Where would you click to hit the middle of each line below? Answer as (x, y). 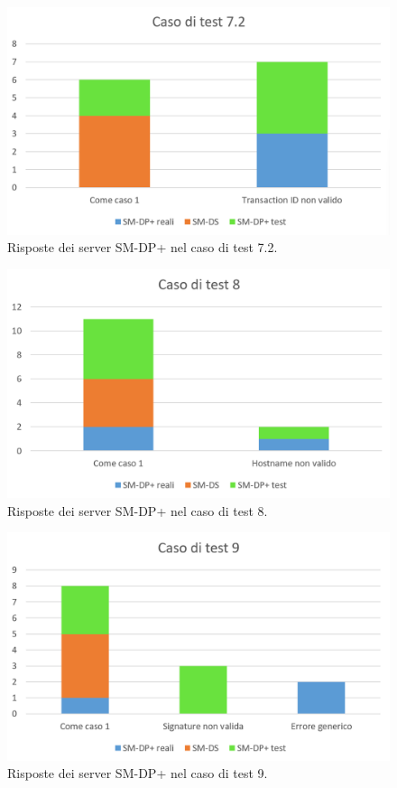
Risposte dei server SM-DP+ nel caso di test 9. (138, 773)
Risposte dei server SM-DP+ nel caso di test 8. (138, 510)
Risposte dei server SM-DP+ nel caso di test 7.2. (143, 247)
